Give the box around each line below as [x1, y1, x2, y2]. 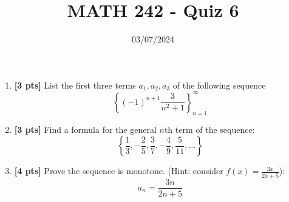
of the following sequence [172, 78, 266, 91]
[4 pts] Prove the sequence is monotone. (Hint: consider [14, 164, 223, 177]
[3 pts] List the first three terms [14, 78, 136, 91]
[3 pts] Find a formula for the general [14, 123, 157, 135]
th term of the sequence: [164, 123, 255, 135]
